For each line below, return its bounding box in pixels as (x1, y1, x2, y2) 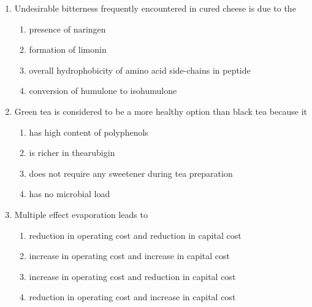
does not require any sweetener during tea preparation (29, 166, 233, 179)
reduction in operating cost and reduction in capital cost (29, 228, 242, 241)
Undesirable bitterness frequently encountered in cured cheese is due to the (14, 2, 296, 14)
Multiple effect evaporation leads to (14, 208, 148, 220)
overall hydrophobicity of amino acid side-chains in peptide (29, 63, 251, 76)
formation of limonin (29, 43, 107, 56)
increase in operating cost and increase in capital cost (29, 249, 230, 262)
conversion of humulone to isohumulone (29, 84, 177, 97)
